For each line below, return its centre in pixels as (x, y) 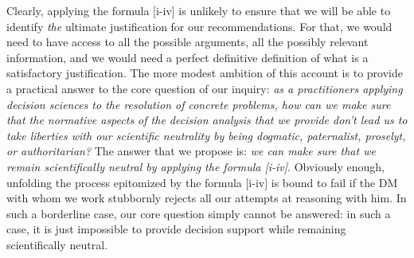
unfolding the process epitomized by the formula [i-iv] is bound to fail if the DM (202, 182)
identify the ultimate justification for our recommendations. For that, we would (199, 26)
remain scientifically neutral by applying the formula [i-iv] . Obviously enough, (195, 166)
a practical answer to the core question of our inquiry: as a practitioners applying (205, 88)
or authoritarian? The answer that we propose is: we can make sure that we (191, 151)
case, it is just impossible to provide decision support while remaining (176, 229)
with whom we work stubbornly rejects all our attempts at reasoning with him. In (207, 198)
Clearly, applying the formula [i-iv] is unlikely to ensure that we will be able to (199, 10)
